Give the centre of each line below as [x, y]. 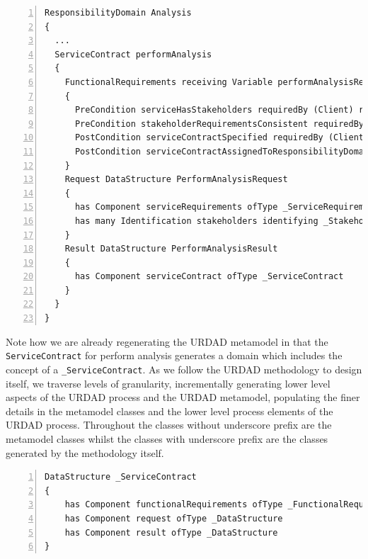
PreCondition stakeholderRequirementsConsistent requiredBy [219, 124]
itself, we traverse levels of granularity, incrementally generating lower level [168, 383]
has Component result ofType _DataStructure [171, 532]
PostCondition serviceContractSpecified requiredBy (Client [219, 138]
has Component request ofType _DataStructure [174, 518]
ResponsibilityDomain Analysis [118, 13]
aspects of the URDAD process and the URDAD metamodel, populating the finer [183, 397]
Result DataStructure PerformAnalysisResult [171, 249]
